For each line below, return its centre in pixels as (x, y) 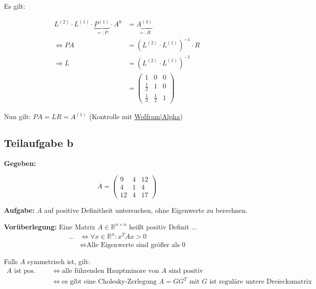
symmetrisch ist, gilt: (59, 261)
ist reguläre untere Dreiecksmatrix (261, 282)
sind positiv (186, 271)
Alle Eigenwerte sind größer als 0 (136, 245)
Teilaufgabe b (39, 143)
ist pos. (25, 271)
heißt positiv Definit (159, 226)
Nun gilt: (17, 116)
